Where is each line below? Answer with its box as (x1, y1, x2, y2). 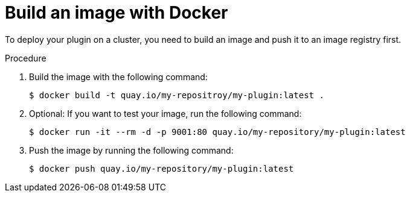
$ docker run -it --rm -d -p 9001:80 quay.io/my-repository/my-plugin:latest (29, 127, 406, 137)
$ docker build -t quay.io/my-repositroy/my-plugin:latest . (29, 90, 324, 100)
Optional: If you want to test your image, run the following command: (29, 108, 302, 119)
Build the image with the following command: (29, 71, 208, 82)
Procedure (5, 52, 46, 63)
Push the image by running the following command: (29, 145, 234, 155)
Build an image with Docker (5, 2, 228, 23)
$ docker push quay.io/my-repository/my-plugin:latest (29, 163, 294, 174)
